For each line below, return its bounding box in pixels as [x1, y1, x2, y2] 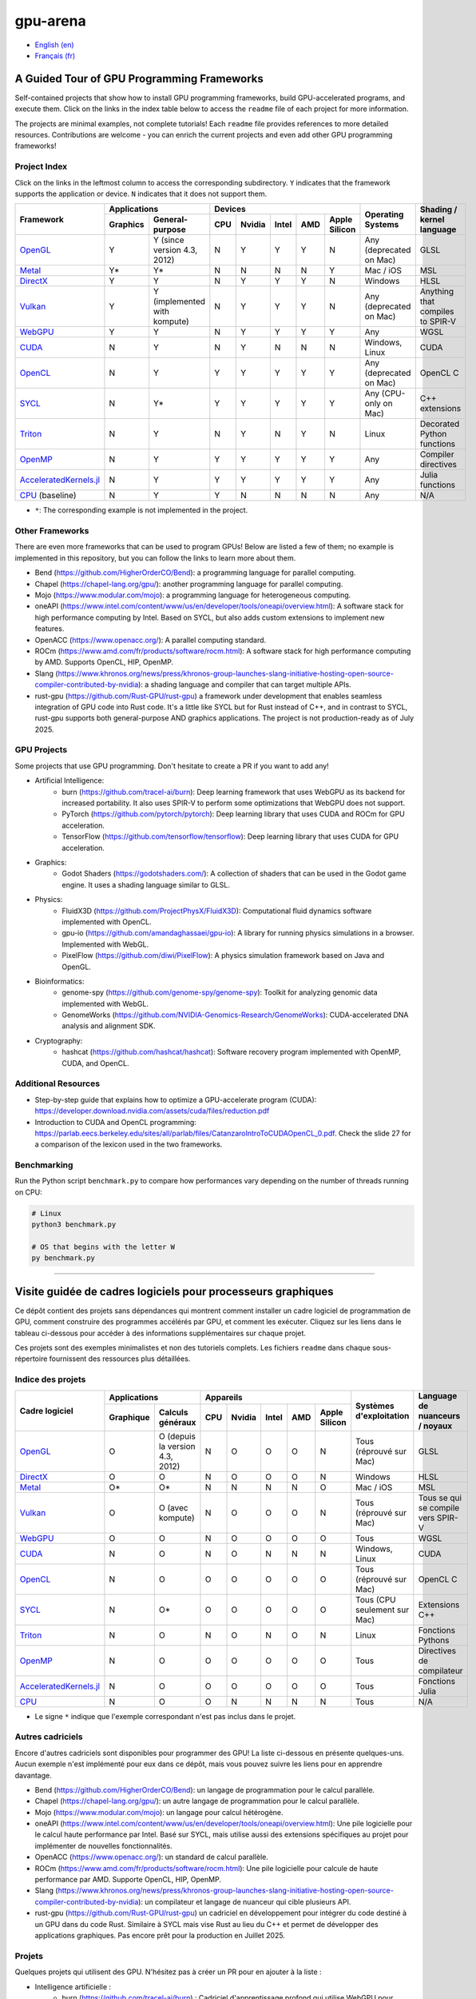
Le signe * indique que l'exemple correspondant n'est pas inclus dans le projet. [34, 1711, 296, 1721]
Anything [419, 286, 454, 297]
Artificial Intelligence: [34, 776, 105, 785]
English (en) [34, 40, 75, 50]
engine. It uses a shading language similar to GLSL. [61, 880, 231, 889]
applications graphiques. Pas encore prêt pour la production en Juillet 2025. [34, 1931, 285, 1940]
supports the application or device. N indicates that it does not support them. [14, 189, 268, 198]
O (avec [158, 1502, 188, 1513]
